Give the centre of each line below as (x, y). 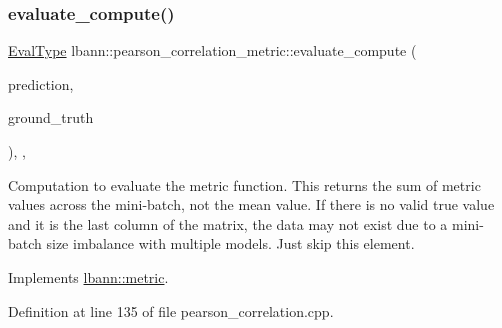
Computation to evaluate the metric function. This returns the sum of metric (244, 184)
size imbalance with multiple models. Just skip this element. (230, 243)
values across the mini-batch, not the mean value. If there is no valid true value (251, 204)
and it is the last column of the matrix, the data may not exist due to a (228, 223)
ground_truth (51, 117)
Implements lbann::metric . (88, 276)
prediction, (41, 83)
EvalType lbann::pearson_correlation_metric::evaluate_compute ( (212, 50)
